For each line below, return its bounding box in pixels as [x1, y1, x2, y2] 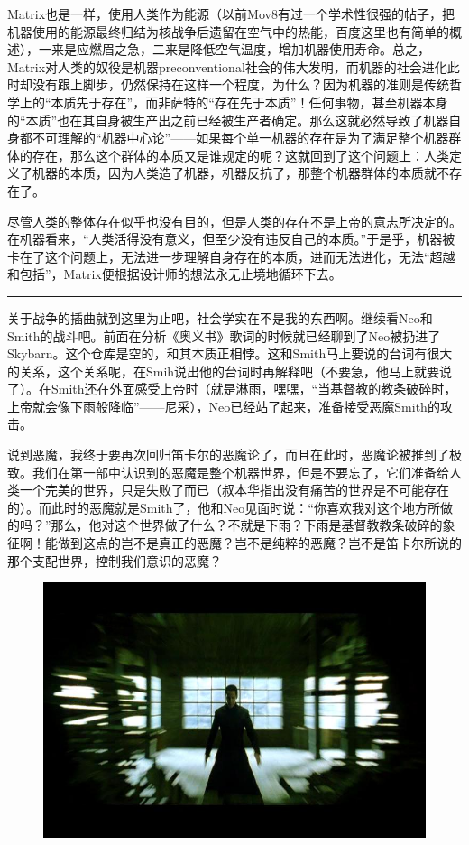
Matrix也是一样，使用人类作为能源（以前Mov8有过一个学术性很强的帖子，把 [7, 5, 455, 23]
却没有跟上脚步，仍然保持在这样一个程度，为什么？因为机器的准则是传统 [19, 75, 449, 94]
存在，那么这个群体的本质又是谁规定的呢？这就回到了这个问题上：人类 [32, 145, 449, 164]
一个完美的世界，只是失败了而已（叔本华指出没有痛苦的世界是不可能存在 [19, 480, 449, 499]
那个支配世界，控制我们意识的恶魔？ [7, 551, 222, 570]
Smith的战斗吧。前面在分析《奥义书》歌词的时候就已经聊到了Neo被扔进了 [7, 326, 441, 345]
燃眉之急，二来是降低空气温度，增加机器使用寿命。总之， [88, 40, 430, 59]
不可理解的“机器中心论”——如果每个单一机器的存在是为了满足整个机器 [32, 128, 449, 147]
